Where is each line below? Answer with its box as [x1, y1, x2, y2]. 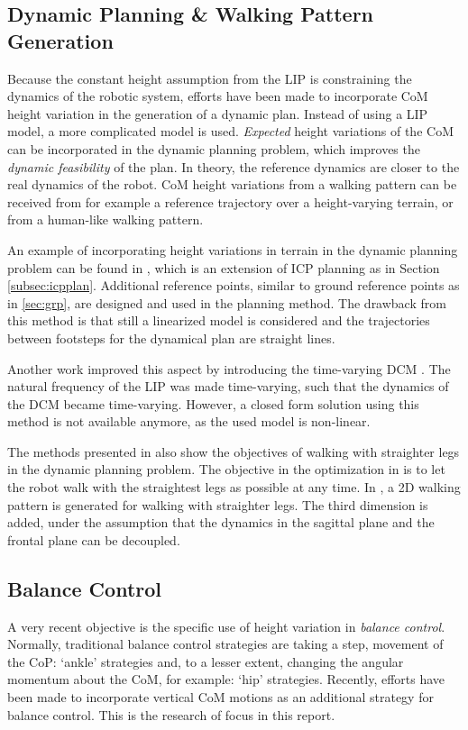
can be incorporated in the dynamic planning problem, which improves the [7, 139, 420, 158]
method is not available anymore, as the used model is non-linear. [7, 412, 371, 431]
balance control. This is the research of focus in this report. [7, 705, 335, 724]
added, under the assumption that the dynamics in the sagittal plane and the [7, 513, 435, 532]
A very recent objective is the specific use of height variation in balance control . [7, 616, 445, 635]
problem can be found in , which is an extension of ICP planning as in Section [7, 258, 440, 277]
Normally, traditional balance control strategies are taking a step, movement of [7, 634, 444, 653]
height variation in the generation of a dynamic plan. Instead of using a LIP [7, 104, 428, 123]
